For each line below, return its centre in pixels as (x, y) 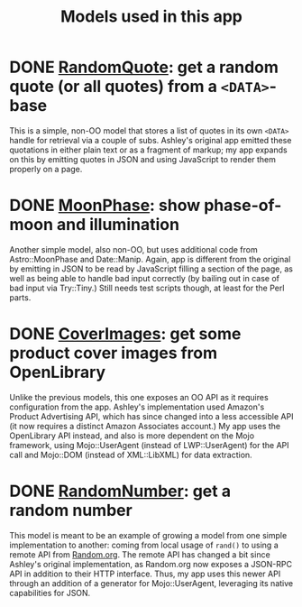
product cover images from (114, 353)
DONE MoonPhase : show (105, 206)
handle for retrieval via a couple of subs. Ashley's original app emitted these (151, 140)
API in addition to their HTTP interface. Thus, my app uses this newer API (145, 574)
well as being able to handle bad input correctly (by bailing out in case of (145, 278)
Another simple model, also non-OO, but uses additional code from (134, 249)
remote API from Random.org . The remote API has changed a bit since (140, 554)
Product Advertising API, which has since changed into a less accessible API (151, 416)
